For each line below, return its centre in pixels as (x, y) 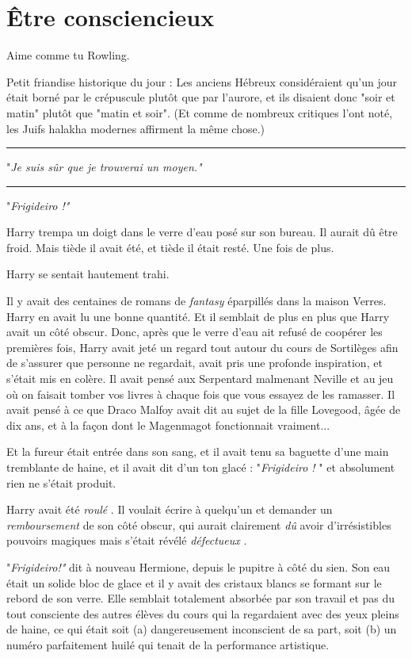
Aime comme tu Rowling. (68, 55)
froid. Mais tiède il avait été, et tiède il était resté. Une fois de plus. (170, 247)
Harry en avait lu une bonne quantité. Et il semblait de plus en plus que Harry (198, 316)
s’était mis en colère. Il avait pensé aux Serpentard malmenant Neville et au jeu (200, 379)
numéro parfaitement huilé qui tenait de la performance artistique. (168, 644)
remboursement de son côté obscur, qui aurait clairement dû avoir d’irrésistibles (199, 524)
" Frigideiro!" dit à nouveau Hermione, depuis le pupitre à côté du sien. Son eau (198, 566)
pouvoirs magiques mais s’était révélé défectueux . (127, 540)
